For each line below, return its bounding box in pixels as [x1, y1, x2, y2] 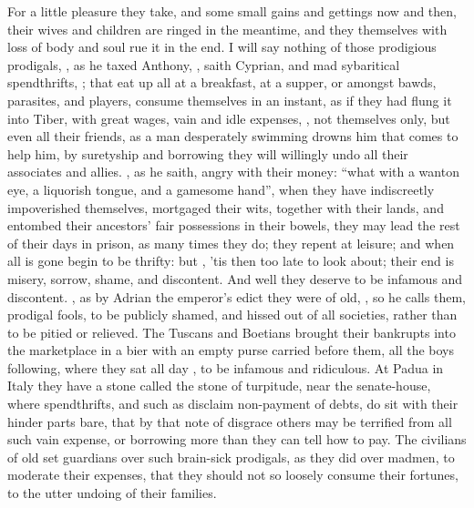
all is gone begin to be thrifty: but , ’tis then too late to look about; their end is [7, 251, 454, 270]
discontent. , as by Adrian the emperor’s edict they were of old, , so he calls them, [7, 287, 466, 306]
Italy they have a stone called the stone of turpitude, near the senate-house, [7, 376, 431, 395]
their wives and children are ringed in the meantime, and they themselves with [7, 19, 448, 38]
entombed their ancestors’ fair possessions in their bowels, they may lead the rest [7, 216, 460, 235]
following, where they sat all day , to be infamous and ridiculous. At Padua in [7, 358, 444, 377]
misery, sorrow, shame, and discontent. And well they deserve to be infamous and [7, 269, 463, 288]
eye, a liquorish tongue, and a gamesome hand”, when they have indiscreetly [7, 179, 435, 198]
